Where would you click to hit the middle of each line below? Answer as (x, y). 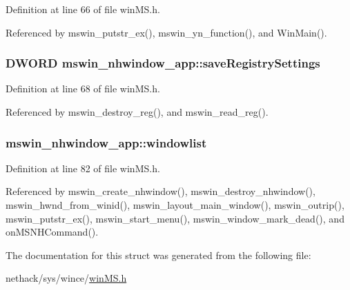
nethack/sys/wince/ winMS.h (66, 278)
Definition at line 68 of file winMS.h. (83, 89)
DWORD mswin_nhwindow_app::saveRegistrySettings (163, 63)
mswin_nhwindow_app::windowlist (106, 142)
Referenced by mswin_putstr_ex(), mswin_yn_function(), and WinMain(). (166, 32)
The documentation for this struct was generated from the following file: (158, 255)
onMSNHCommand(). (52, 232)
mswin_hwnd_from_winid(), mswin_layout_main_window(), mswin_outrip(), (175, 205)
